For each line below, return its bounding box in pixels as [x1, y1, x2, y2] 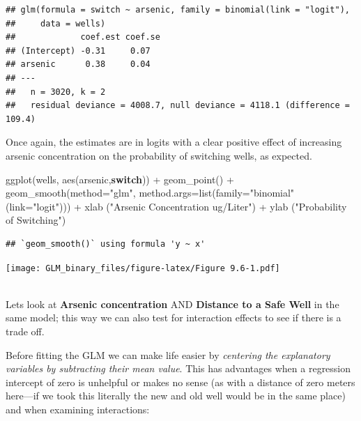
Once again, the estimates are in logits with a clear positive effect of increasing [6, 135, 342, 149]
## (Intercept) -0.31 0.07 [6, 45, 151, 56]
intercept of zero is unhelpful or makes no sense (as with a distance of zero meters [6, 374, 355, 389]
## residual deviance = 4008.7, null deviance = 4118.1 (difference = [6, 100, 350, 111]
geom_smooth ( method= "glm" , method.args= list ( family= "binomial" [6, 185, 295, 200]
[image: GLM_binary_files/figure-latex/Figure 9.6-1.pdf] [6, 263, 280, 273]
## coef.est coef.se [6, 32, 160, 43]
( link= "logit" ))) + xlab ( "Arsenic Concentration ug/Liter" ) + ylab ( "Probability [6, 199, 347, 213]
